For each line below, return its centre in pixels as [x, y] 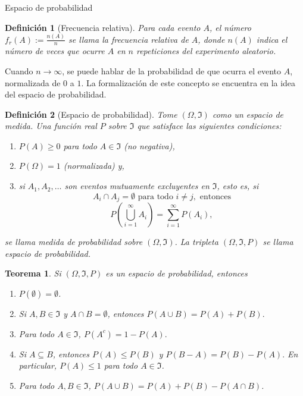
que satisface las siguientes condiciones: [209, 126]
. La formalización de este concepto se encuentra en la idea [188, 82]
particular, [38, 365]
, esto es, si [238, 186]
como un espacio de [248, 114]
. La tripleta [196, 242]
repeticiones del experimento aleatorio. [206, 51]
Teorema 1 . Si [33, 273]
